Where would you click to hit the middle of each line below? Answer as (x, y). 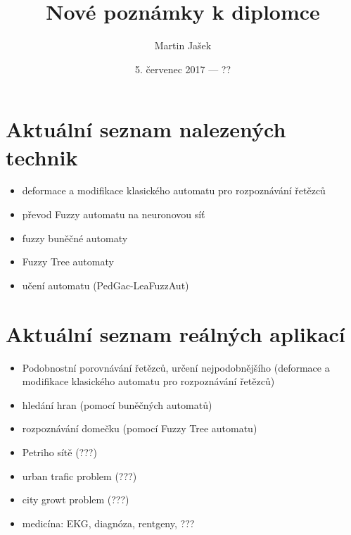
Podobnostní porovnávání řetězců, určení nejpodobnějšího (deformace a (176, 367)
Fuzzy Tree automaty (68, 262)
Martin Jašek (183, 45)
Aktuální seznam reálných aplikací (175, 333)
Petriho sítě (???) (59, 452)
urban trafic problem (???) (79, 476)
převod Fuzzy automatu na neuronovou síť (114, 214)
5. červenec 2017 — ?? (183, 69)
